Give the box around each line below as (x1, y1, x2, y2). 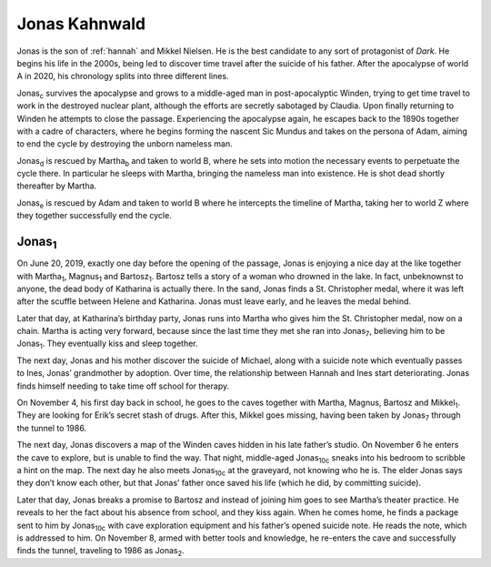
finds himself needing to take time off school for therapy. (16, 380, 230, 391)
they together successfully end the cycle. (16, 210, 172, 221)
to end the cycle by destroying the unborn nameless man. (16, 138, 233, 149)
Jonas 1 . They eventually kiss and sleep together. (16, 338, 199, 351)
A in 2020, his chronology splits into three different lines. (16, 71, 229, 82)
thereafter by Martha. (16, 180, 97, 191)
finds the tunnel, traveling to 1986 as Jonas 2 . (16, 545, 185, 559)
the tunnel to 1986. (16, 422, 86, 433)
